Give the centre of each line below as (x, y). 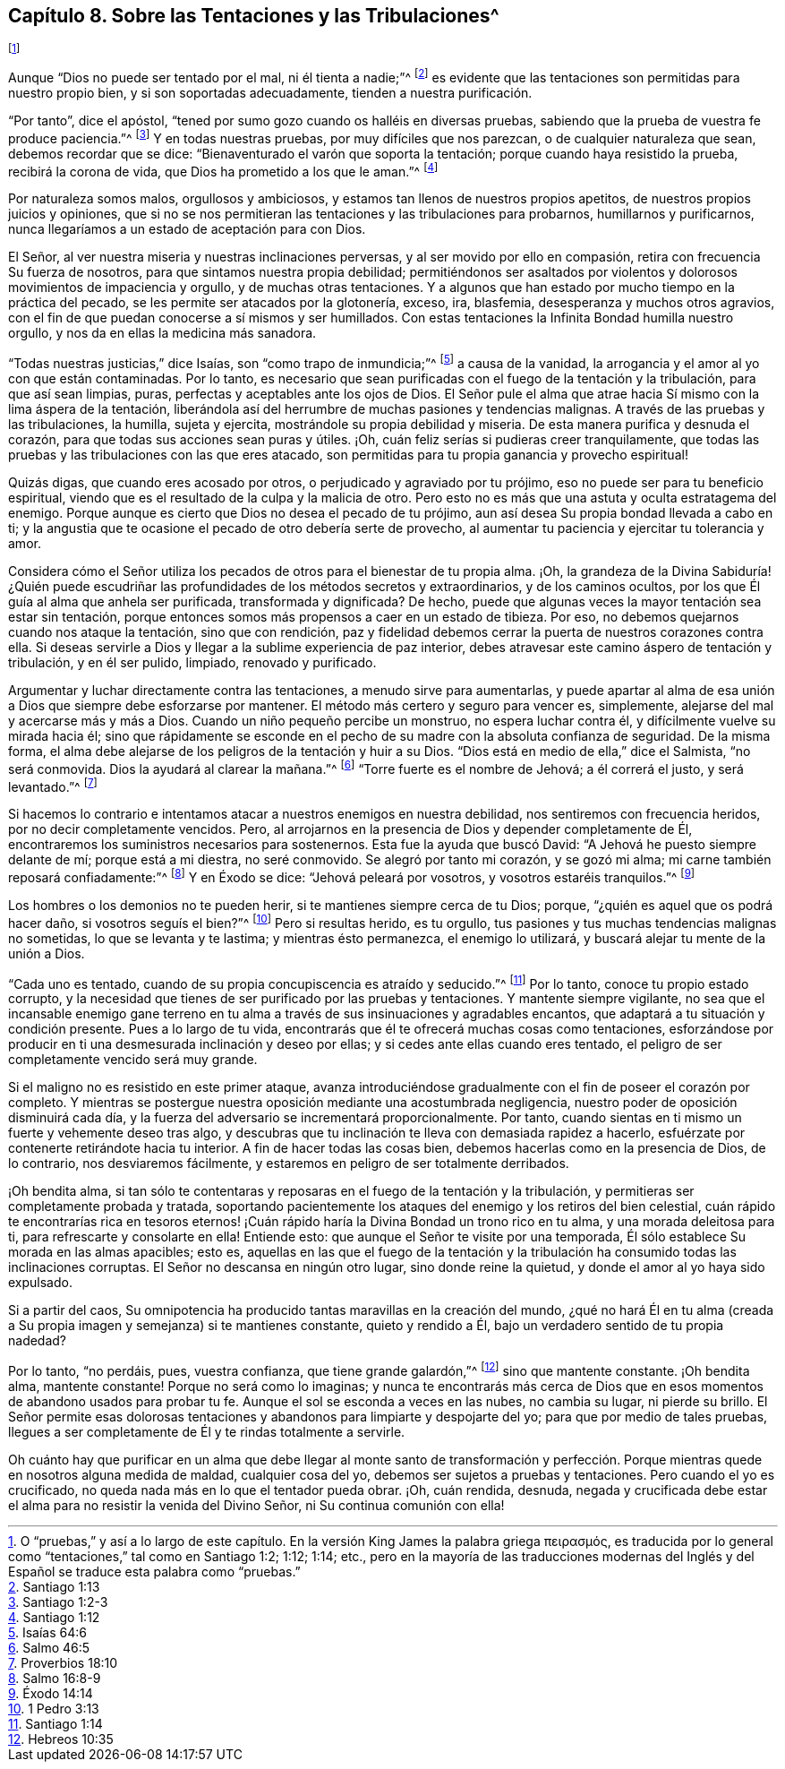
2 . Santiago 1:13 (54, 1586)
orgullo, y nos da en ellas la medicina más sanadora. (162, 333)
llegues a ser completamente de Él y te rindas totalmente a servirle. (207, 1431)
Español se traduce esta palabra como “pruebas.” (154, 1571)
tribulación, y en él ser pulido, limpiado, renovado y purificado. (192, 663)
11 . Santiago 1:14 (55, 1723)
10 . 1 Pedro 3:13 (54, 1708)
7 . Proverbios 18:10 (63, 1662)
